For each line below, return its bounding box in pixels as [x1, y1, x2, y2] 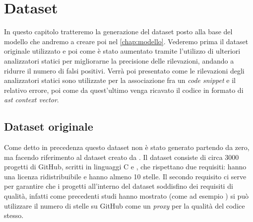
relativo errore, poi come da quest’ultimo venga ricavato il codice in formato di [4, 84, 244, 95]
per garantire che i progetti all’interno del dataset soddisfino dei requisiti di [4, 181, 233, 191]
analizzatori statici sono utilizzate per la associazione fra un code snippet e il [4, 75, 236, 85]
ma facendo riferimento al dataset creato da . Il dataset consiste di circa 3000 [4, 151, 239, 162]
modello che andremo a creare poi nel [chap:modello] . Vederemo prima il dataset [4, 36, 249, 46]
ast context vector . [4, 94, 59, 105]
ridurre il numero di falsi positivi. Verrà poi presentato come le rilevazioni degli [4, 65, 245, 75]
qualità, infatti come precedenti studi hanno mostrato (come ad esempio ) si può [4, 191, 249, 201]
